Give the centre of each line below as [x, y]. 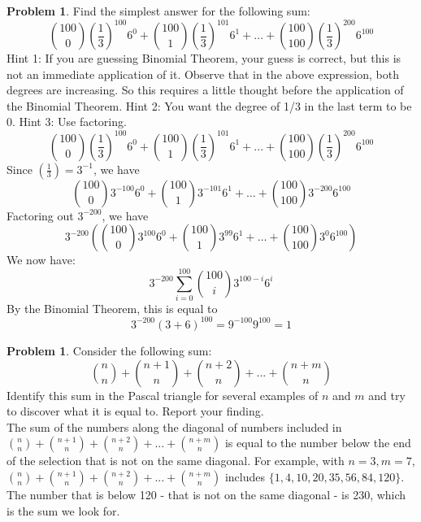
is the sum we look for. [63, 510]
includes [245, 476]
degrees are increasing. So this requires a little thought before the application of [205, 90]
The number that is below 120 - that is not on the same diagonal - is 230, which [206, 494]
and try [387, 395]
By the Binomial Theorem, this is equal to [112, 308]
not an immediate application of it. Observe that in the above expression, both [203, 74]
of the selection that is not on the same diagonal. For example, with [176, 461]
